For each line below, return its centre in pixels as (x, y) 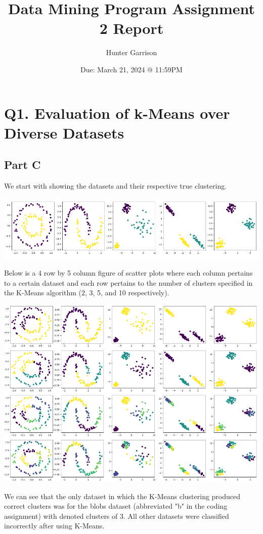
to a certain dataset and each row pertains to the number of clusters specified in (128, 282)
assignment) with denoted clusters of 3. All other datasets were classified (117, 516)
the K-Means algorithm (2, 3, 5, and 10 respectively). (87, 293)
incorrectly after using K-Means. (54, 526)
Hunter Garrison (131, 52)
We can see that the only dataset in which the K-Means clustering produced (122, 496)
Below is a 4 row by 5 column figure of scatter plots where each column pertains (128, 273)
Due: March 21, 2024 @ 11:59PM (131, 69)
